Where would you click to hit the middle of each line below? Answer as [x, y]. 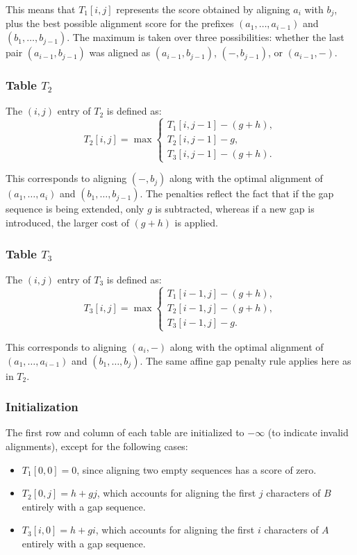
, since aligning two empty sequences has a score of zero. [197, 469]
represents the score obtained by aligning [203, 9]
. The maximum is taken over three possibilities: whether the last [206, 37]
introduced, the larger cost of [67, 223]
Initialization [42, 407]
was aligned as [120, 52]
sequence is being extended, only [75, 209]
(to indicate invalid [308, 432]
